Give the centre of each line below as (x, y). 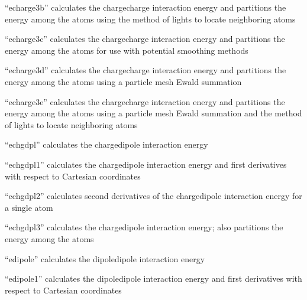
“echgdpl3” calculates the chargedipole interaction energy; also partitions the (144, 227)
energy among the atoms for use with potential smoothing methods (127, 50)
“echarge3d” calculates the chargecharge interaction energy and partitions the (146, 70)
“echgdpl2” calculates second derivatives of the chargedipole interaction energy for (153, 196)
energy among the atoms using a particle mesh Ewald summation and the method (153, 113)
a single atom (29, 207)
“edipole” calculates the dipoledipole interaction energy (105, 258)
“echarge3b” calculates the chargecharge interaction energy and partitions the (146, 7)
